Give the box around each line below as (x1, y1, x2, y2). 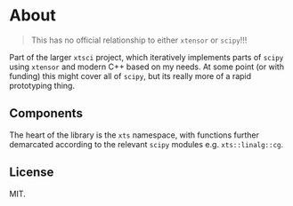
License (9, 165, 54, 180)
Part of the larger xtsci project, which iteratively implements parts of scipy (9, 51, 284, 62)
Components (9, 106, 83, 121)
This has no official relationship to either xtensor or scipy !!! (30, 35, 248, 45)
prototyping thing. (9, 80, 76, 91)
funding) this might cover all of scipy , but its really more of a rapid (9, 70, 252, 81)
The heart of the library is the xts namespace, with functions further (9, 130, 260, 140)
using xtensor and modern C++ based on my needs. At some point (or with (9, 61, 285, 72)
